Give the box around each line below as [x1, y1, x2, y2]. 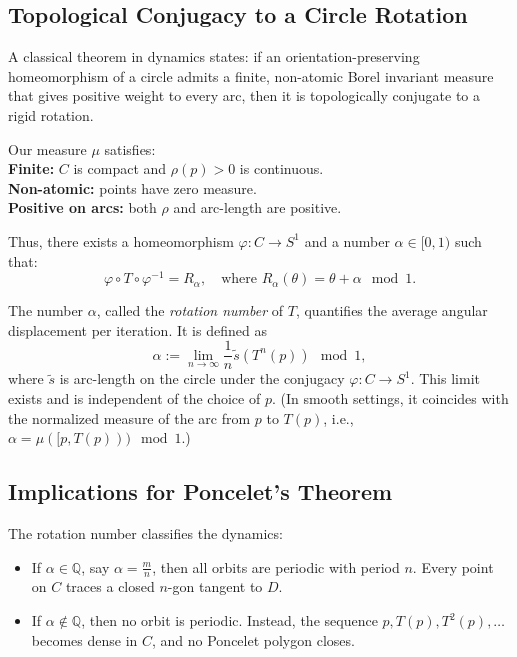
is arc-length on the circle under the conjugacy [59, 368, 345, 389]
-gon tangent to [167, 576, 263, 597]
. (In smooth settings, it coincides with [271, 388, 509, 409]
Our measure [8, 138, 87, 159]
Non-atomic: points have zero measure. [8, 177, 257, 198]
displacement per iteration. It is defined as [8, 319, 267, 340]
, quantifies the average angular [295, 300, 488, 321]
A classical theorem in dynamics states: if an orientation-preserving [8, 46, 420, 67]
